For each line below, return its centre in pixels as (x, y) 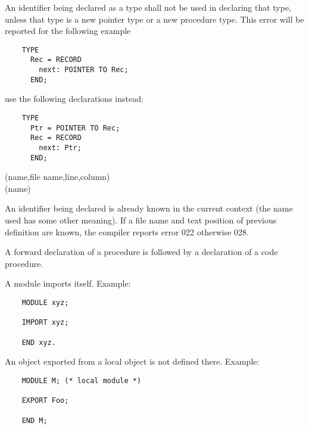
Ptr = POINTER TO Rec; (75, 128)
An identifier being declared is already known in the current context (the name (149, 208)
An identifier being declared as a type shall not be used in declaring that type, (148, 7)
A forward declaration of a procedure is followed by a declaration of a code (141, 252)
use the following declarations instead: (74, 99)
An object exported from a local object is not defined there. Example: (132, 361)
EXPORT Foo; (45, 401)
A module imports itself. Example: (68, 283)
